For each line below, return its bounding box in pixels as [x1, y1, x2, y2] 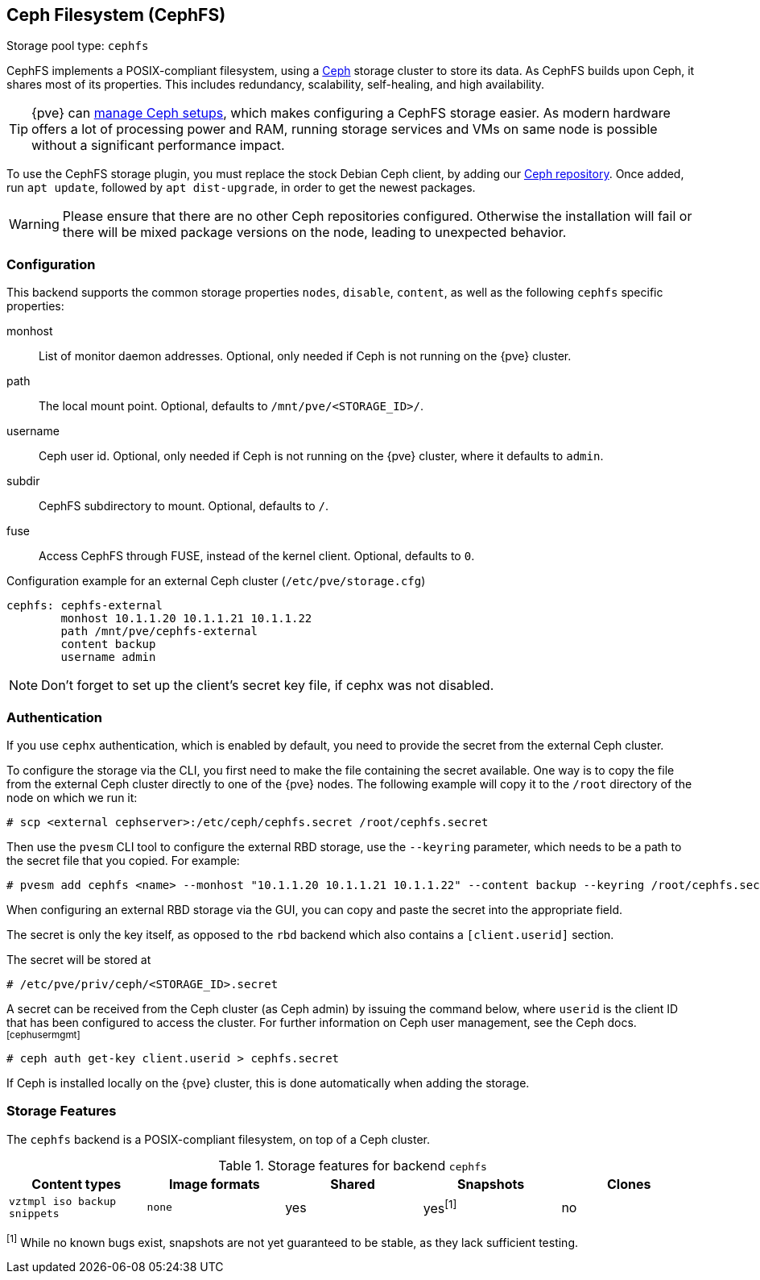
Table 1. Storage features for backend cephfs [218, 1157, 487, 1174]
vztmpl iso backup [9, 1195, 117, 1207]
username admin [60, 650, 156, 664]
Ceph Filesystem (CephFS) [6, 5, 226, 25]
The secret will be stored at [6, 952, 151, 966]
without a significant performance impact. [31, 137, 285, 154]
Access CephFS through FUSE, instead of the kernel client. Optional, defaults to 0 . [39, 549, 475, 563]
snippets [9, 1207, 60, 1220]
